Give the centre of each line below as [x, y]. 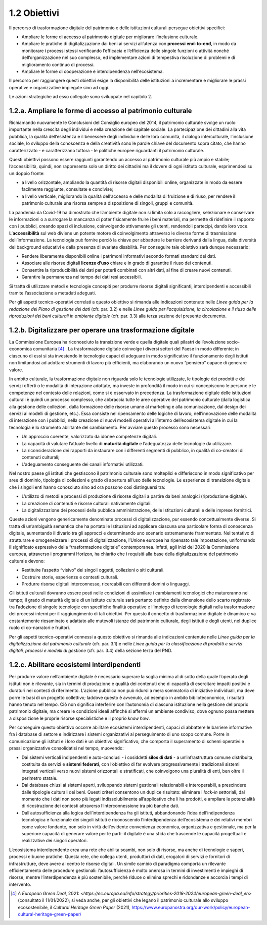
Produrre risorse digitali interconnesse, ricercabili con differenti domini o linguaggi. [106, 584]
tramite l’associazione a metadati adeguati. [53, 293]
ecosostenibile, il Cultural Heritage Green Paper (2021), [74, 907]
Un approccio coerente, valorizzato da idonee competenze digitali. [89, 437]
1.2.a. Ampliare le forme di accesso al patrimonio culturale [101, 111]
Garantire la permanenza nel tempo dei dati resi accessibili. [82, 277]
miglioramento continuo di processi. [58, 64]
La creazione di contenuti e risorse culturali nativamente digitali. [87, 503]
